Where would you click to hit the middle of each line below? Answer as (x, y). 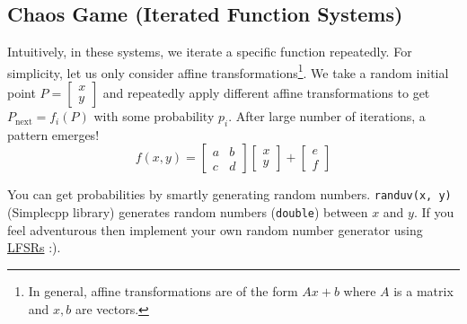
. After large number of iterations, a (327, 116)
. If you (434, 212)
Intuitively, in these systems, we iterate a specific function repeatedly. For (210, 52)
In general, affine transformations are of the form (163, 290)
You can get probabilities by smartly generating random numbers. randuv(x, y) (229, 194)
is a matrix (423, 290)
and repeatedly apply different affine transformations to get (266, 93)
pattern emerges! (53, 134)
